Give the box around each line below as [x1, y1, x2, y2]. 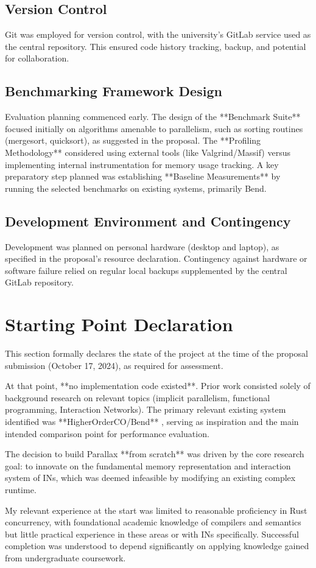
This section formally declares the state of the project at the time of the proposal [5, 347, 308, 360]
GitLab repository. [5, 276, 74, 289]
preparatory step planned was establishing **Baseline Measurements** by [5, 170, 281, 183]
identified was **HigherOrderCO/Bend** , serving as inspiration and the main [5, 415, 299, 428]
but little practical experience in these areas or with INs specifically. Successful [5, 527, 299, 540]
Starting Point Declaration [5, 312, 233, 337]
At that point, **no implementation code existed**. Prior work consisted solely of [5, 379, 311, 392]
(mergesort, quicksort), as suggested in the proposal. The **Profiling [5, 134, 261, 147]
